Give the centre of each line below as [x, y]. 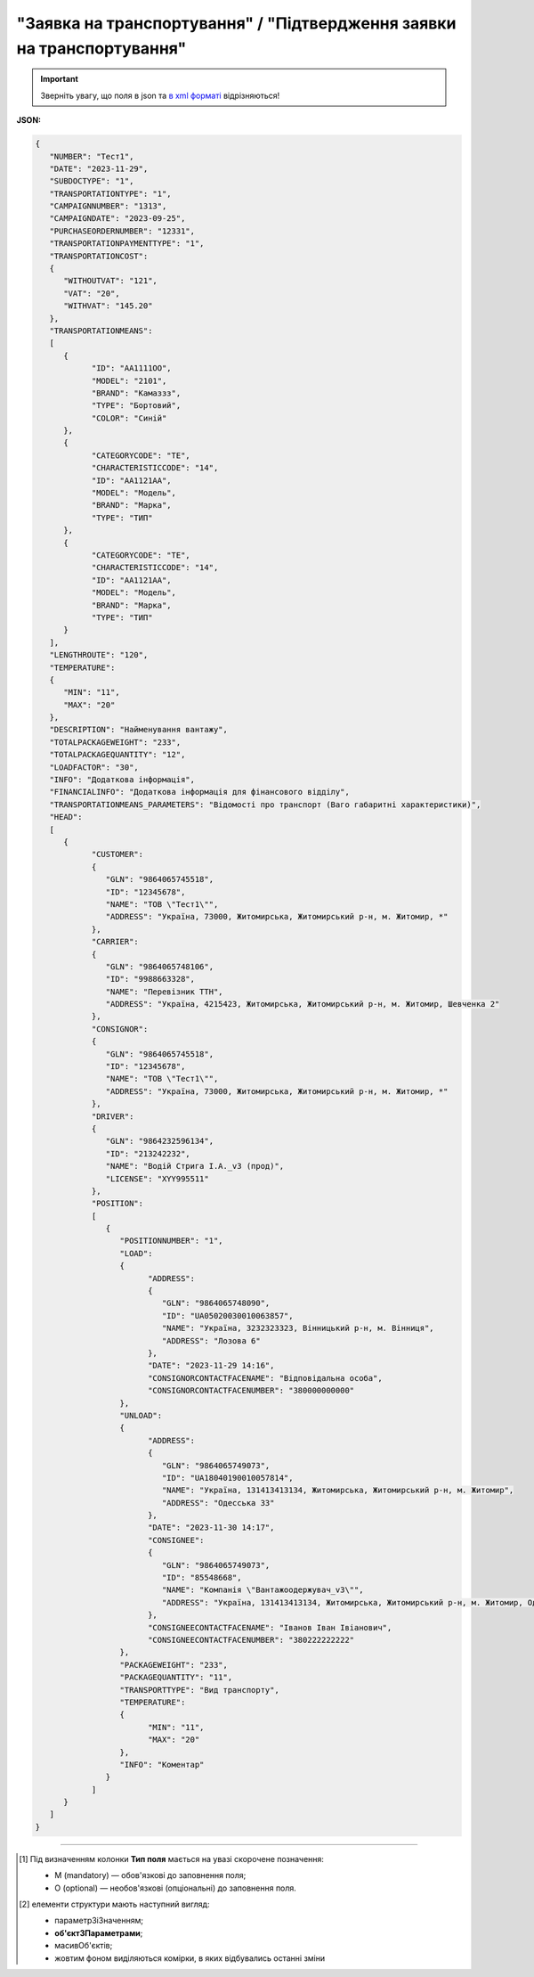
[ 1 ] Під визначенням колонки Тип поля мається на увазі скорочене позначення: [172, 1859]
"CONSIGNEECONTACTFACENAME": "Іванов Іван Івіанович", [270, 1627]
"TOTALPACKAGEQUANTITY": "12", [117, 755]
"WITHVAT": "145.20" [108, 306]
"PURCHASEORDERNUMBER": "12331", [122, 231]
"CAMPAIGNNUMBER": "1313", [108, 206]
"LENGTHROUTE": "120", [99, 655]
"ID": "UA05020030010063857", [227, 1315]
